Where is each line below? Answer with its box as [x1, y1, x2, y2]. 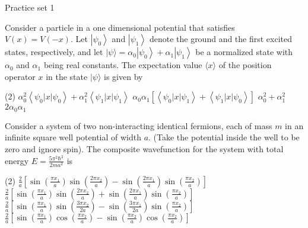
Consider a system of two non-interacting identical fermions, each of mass [5, 119, 272, 131]
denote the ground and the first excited [149, 33, 293, 45]
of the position [218, 59, 272, 71]
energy [5, 154, 29, 166]
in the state [46, 70, 88, 82]
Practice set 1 [5, 1, 55, 13]
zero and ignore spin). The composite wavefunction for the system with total [5, 143, 284, 155]
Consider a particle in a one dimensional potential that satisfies [5, 21, 235, 33]
